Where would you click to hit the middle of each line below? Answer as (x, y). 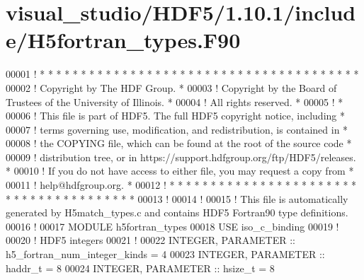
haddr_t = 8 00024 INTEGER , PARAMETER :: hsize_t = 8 (140, 268)
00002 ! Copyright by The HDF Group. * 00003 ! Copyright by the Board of (171, 87)
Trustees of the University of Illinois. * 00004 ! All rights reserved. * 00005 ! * (175, 101)
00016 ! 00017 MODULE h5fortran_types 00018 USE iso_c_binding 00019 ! (172, 226)
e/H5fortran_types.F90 (123, 40)
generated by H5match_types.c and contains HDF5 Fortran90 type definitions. (177, 212)
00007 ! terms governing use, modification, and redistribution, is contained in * (177, 129)
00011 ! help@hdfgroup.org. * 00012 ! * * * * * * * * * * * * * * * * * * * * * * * (181, 185)
